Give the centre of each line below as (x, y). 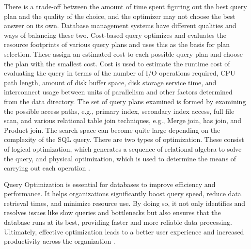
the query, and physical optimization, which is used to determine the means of (120, 158)
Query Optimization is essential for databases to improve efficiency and (110, 184)
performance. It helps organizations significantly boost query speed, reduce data (123, 194)
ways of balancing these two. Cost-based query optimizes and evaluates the (115, 35)
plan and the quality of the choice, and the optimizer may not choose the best (120, 16)
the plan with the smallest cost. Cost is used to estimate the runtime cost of (117, 63)
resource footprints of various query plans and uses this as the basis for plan (117, 44)
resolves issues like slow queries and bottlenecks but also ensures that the (112, 212)
